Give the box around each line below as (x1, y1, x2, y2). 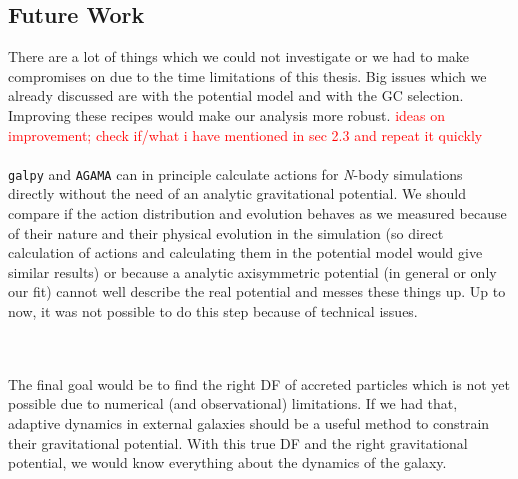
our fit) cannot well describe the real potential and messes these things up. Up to (8, 281, 506, 302)
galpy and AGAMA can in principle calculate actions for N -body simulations (8, 163, 463, 184)
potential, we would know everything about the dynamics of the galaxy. (8, 452, 447, 473)
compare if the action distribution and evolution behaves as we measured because (8, 203, 507, 224)
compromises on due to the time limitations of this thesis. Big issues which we (8, 65, 487, 86)
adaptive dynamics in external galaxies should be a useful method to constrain (8, 412, 490, 433)
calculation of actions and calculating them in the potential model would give (8, 242, 483, 263)
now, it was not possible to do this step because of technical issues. (8, 300, 418, 321)
